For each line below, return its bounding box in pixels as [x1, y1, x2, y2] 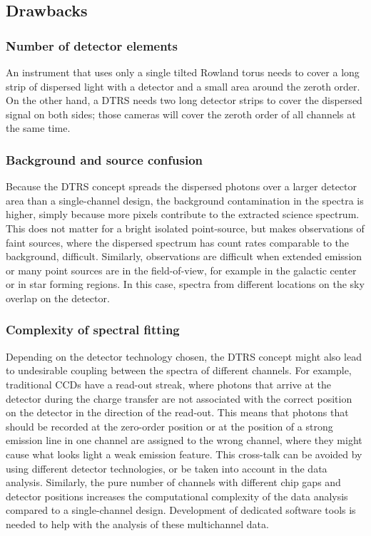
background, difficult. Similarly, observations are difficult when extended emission [6, 249, 362, 264]
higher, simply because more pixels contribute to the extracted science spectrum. [6, 207, 360, 222]
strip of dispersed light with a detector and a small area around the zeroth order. [6, 78, 360, 93]
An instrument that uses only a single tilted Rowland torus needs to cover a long [6, 65, 360, 79]
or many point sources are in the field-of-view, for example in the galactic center [6, 262, 357, 277]
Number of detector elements [6, 36, 178, 54]
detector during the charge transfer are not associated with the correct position [6, 391, 352, 406]
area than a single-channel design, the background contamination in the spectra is [6, 192, 364, 207]
